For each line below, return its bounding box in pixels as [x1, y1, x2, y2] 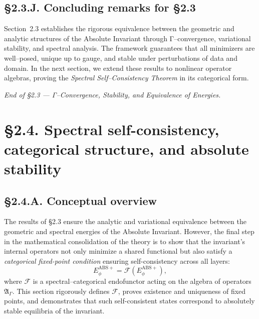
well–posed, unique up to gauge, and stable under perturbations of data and [4, 52, 237, 63]
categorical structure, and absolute [4, 138, 249, 159]
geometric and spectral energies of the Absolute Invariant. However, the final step [4, 226, 254, 236]
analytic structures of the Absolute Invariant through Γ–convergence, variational [4, 33, 251, 43]
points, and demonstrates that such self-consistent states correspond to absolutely [4, 295, 255, 306]
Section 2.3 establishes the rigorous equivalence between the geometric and [4, 23, 234, 34]
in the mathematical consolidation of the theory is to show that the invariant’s [4, 236, 245, 246]
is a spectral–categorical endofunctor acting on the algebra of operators [33, 276, 251, 286]
